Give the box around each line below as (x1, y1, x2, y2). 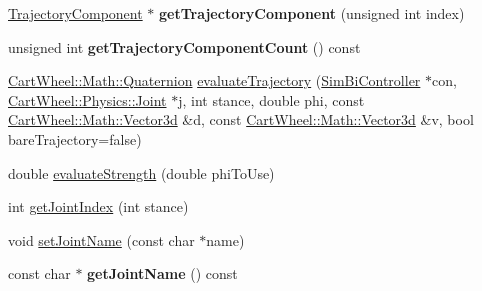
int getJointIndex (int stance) (8, 196, 189, 217)
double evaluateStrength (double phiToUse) (8, 162, 275, 183)
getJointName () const (87, 263, 238, 284)
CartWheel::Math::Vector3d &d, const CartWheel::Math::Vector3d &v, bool (8, 109, 474, 130)
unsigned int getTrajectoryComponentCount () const (8, 36, 361, 57)
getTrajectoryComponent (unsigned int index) (159, 3, 465, 23)
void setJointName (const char (8, 229, 195, 250)
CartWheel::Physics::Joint (8, 89, 167, 110)
